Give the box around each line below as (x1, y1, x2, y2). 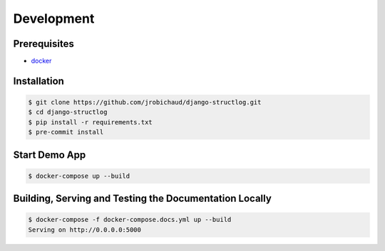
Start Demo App (13, 149, 86, 161)
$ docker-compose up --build (28, 171, 130, 180)
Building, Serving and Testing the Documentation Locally (13, 193, 272, 205)
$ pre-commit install (28, 128, 104, 137)
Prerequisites (13, 38, 74, 50)
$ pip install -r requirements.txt (28, 118, 153, 126)
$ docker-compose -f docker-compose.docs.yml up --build (28, 215, 232, 224)
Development (13, 11, 95, 26)
